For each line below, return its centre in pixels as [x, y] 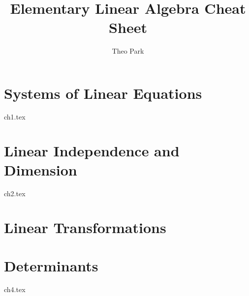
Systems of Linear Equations [103, 93]
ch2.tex [15, 193]
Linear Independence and [92, 150]
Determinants [51, 265]
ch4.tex [15, 289]
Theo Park [128, 51]
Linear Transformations [85, 227]
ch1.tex [15, 116]
